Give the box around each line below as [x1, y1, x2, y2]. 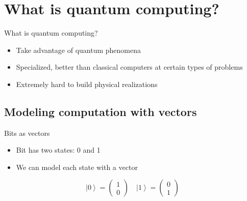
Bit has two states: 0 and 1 [16, 145, 101, 155]
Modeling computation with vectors [4, 103, 197, 119]
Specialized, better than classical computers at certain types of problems [16, 62, 243, 72]
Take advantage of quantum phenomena [16, 44, 141, 55]
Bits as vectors [4, 127, 50, 138]
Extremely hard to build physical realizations [16, 78, 158, 89]
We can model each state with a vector [16, 161, 138, 172]
